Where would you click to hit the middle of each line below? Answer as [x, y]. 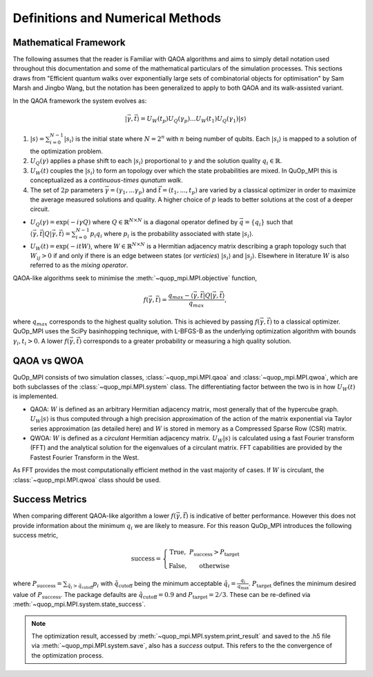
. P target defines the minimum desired [303, 584]
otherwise [214, 566]
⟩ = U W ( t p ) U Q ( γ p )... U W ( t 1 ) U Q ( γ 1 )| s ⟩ [192, 119]
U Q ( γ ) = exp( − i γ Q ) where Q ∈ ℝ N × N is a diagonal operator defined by [134, 223]
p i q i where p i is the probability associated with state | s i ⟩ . [172, 234]
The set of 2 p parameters [67, 190]
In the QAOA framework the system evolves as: [80, 101]
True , [178, 552]
